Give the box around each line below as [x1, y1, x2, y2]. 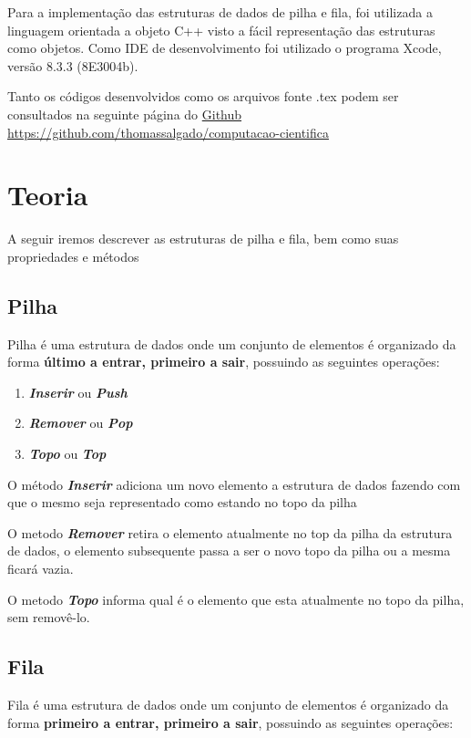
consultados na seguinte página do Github [7, 104, 242, 123]
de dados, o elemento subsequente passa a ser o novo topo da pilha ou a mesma [7, 541, 451, 560]
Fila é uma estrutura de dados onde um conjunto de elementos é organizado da [7, 695, 449, 713]
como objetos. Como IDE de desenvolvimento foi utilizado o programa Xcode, [7, 38, 442, 57]
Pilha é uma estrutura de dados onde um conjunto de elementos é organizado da [7, 334, 456, 353]
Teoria [7, 176, 88, 213]
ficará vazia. [7, 559, 74, 578]
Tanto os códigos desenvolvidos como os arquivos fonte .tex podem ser [7, 87, 399, 106]
